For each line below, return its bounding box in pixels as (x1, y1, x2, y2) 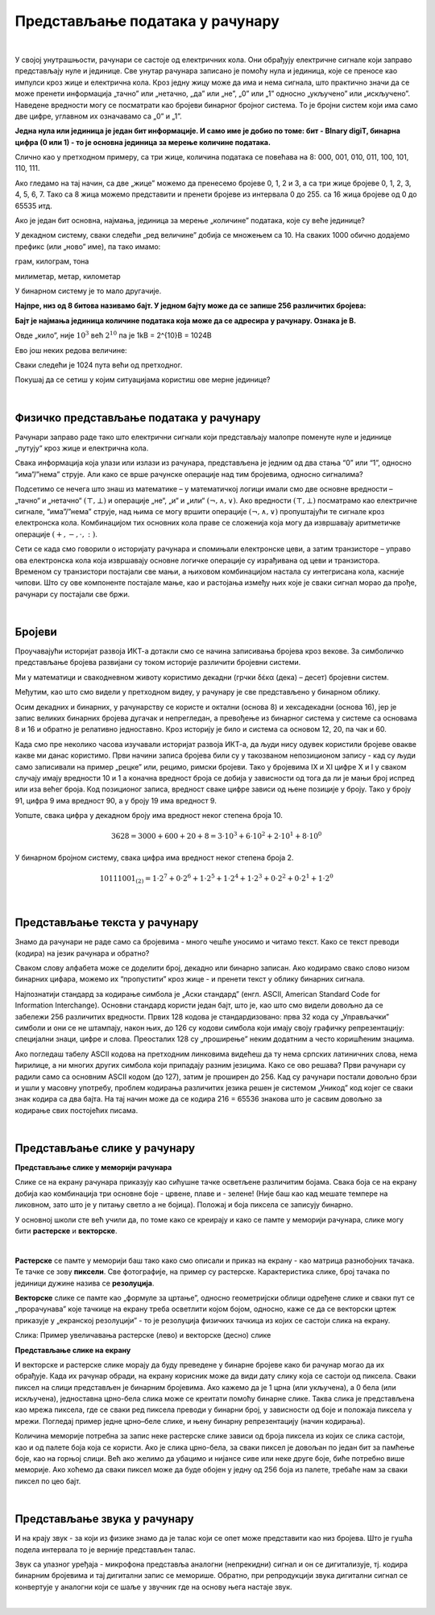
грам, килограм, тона (14, 256, 89, 266)
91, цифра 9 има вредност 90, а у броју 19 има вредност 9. (14, 795, 217, 805)
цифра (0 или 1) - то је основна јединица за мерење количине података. (14, 137, 271, 147)
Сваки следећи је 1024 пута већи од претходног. (14, 359, 183, 370)
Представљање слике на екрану (14, 1345, 131, 1355)
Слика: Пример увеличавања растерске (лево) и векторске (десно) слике (14, 1331, 271, 1340)
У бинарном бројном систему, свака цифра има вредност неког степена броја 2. (14, 853, 294, 862)
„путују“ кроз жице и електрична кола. (14, 443, 149, 453)
